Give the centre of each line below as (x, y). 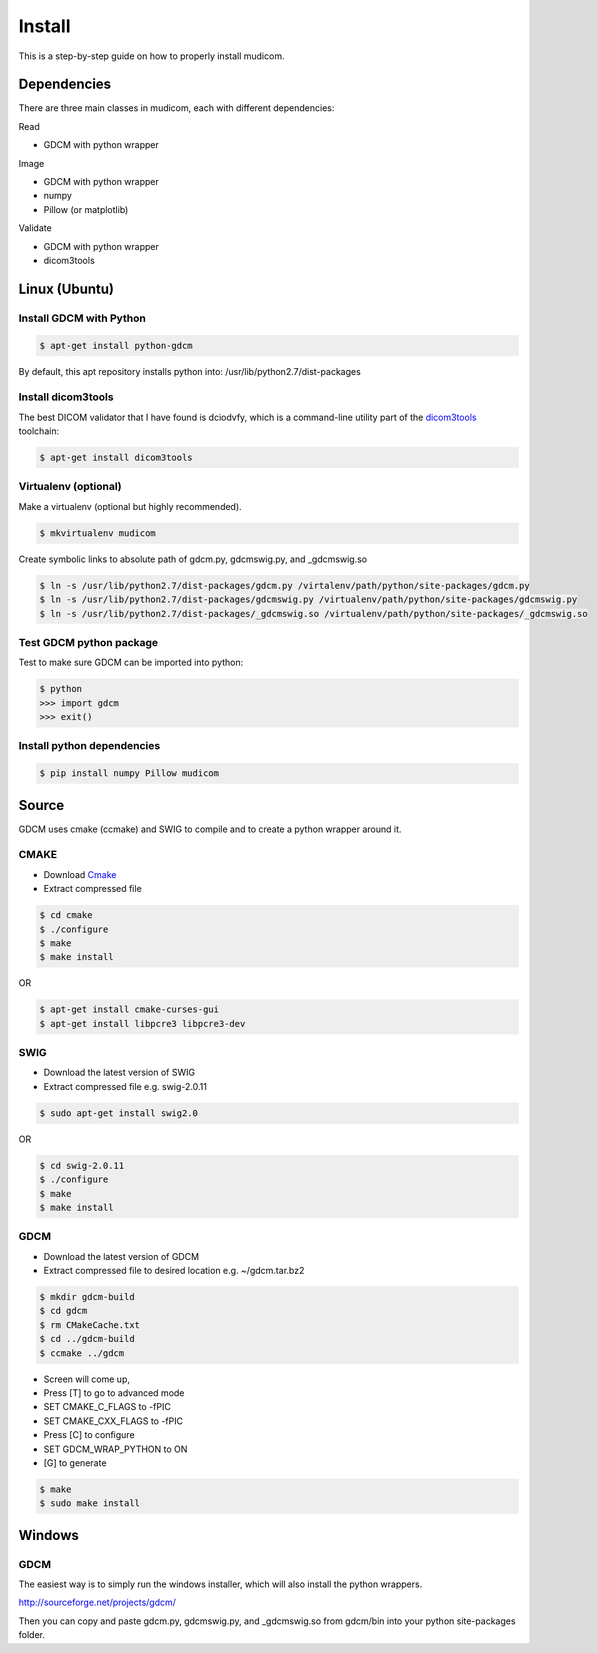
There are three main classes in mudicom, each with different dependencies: (176, 108)
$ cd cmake (66, 915)
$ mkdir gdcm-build (87, 1297)
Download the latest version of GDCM (121, 1256)
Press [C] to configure (89, 1435)
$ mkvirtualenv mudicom (98, 533)
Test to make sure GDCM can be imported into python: (131, 662)
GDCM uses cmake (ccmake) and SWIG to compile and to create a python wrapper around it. (210, 829)
